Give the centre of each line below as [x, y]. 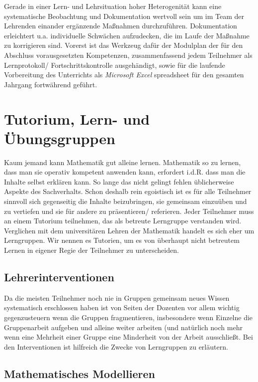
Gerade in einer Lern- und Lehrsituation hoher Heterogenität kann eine [113, 6]
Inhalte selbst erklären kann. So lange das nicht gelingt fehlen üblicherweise [119, 181]
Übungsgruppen [60, 138]
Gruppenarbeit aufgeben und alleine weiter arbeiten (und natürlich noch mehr [123, 327]
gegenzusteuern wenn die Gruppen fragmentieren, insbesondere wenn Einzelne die [129, 317]
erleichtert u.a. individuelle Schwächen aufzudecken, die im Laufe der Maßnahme [127, 35]
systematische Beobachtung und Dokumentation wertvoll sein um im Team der [124, 16]
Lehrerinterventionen [59, 277]
